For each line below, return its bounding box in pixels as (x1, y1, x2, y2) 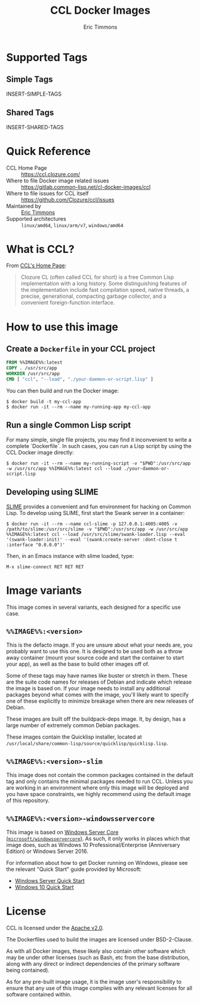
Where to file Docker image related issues (6, 177, 109, 184)
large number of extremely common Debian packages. (6, 722, 140, 729)
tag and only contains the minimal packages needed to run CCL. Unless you (6, 778, 193, 785)
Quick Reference (6, 144, 91, 158)
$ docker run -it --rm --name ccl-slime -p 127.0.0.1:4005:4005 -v (6, 521, 178, 527)
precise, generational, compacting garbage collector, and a (20, 292, 167, 300)
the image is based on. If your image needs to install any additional (6, 685, 171, 692)
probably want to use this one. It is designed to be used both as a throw (6, 648, 183, 655)
